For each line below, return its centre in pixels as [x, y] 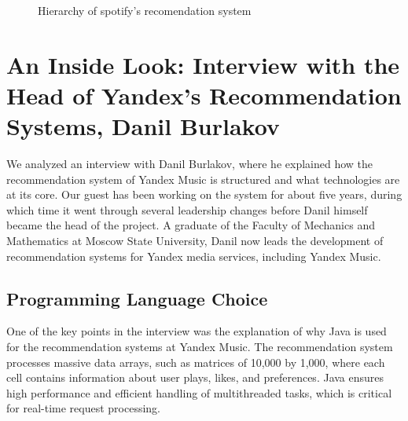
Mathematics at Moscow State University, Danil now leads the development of [195, 241]
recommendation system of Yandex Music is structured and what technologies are [203, 179]
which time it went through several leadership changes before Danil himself [187, 209]
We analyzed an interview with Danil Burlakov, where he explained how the [190, 164]
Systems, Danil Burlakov [143, 126]
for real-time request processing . [83, 408]
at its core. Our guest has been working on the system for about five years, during [204, 194]
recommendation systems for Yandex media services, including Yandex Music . [194, 256]
